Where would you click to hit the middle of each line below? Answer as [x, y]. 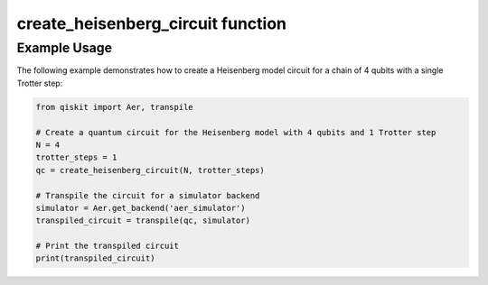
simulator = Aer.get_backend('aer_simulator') [141, 208]
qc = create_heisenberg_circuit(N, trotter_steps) [150, 170]
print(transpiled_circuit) [95, 258]
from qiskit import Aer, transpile [114, 107]
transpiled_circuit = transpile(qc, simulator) [143, 221]
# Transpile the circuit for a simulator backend [148, 195]
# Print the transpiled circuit [108, 246]
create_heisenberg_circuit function [151, 23]
